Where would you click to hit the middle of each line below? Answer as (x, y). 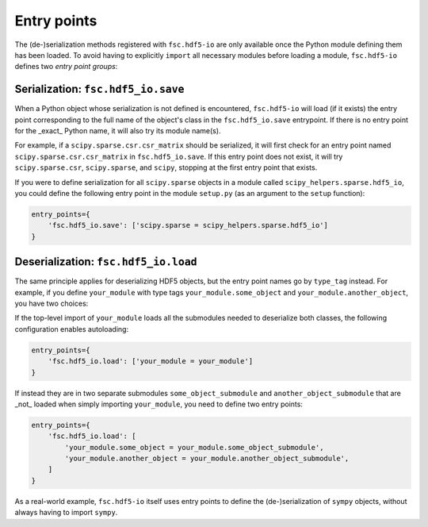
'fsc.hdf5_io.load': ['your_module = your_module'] (151, 362)
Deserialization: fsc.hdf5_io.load (106, 262)
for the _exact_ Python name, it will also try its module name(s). (118, 131)
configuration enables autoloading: (72, 329)
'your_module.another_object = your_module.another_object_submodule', (207, 459)
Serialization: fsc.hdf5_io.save (100, 89)
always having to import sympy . (66, 513)
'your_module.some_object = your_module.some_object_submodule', (194, 447)
